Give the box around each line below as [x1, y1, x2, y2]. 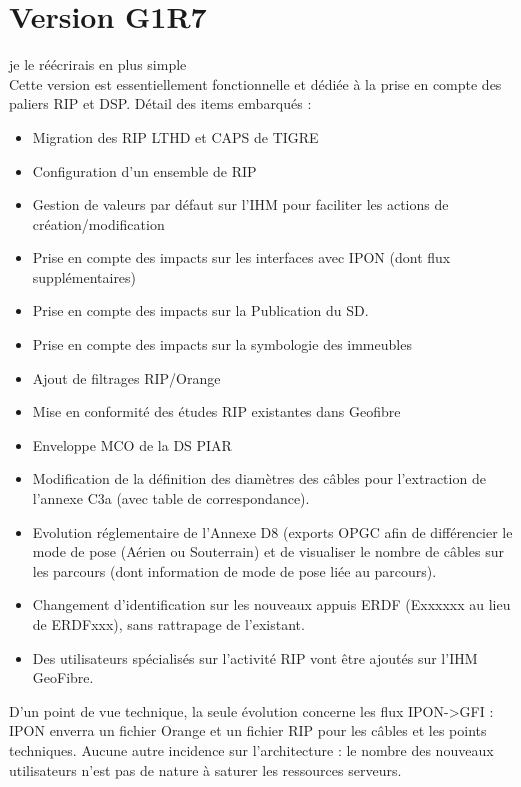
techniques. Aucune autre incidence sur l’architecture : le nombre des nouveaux [9, 739, 494, 760]
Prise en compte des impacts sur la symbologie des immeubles [32, 334, 412, 355]
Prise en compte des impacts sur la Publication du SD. [32, 300, 369, 321]
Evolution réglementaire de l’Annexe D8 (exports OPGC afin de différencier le [32, 521, 513, 542]
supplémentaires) [32, 266, 137, 287]
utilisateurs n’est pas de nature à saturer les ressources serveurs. [9, 759, 402, 780]
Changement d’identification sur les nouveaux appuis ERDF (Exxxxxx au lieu [32, 594, 511, 615]
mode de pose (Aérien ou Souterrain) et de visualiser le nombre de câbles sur [32, 541, 504, 562]
